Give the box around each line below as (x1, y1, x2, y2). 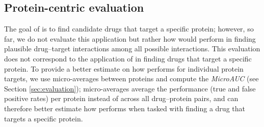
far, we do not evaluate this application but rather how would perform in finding (4, 33, 256, 44)
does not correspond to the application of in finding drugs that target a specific (4, 53, 252, 63)
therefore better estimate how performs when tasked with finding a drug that (4, 103, 245, 113)
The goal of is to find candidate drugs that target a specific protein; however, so (4, 23, 254, 34)
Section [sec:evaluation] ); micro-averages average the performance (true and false (4, 83, 256, 93)
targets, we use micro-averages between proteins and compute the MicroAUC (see (4, 73, 259, 84)
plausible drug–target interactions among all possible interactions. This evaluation (4, 43, 260, 54)
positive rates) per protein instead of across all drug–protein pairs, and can (4, 93, 239, 104)
